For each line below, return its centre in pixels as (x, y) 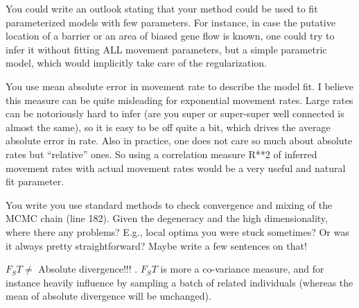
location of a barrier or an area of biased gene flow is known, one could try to (170, 36)
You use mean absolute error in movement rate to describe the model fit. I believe (180, 86)
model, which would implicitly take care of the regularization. (136, 63)
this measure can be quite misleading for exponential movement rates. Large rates (179, 100)
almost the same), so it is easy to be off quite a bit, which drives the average (168, 127)
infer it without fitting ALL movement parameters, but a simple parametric (166, 49)
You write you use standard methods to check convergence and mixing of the (169, 204)
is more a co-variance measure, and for (242, 269)
